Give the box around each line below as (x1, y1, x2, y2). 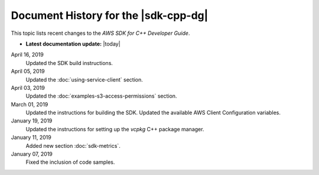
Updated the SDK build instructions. (25, 59, 113, 66)
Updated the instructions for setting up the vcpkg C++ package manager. (25, 125, 204, 132)
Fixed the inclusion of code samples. (25, 158, 115, 166)
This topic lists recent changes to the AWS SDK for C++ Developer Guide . (11, 30, 190, 37)
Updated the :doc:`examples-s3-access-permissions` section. (25, 92, 177, 100)
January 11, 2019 (11, 134, 51, 141)
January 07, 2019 (11, 151, 53, 158)
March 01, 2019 (11, 101, 48, 108)
